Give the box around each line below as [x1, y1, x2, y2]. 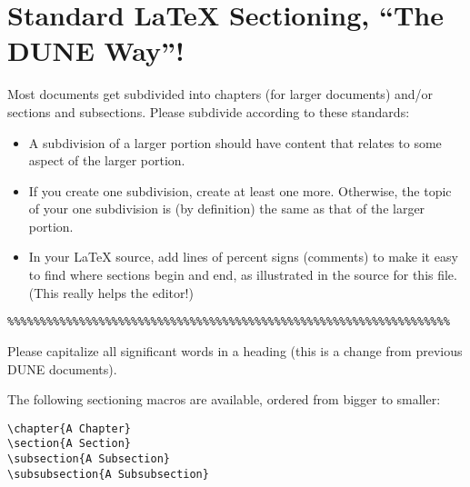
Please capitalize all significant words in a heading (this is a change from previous [7, 341, 463, 360]
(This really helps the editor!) [28, 283, 194, 302]
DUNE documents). [7, 359, 117, 378]
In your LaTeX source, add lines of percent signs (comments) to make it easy [28, 247, 458, 266]
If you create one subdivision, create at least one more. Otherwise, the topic [28, 181, 452, 200]
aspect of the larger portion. [28, 151, 185, 170]
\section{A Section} [7, 437, 132, 451]
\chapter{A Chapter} [7, 422, 132, 435]
